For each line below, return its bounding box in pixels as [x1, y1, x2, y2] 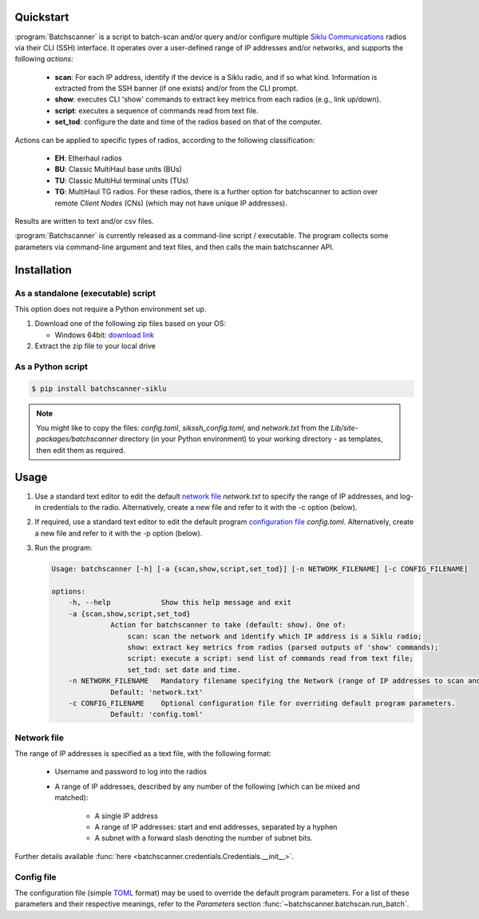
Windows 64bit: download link [54, 330, 155, 340]
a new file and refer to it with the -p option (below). [34, 528, 203, 538]
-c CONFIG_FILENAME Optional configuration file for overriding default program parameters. [68, 698, 456, 707]
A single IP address [94, 811, 159, 821]
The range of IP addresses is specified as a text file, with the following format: [14, 749, 271, 758]
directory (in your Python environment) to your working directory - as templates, [118, 434, 383, 444]
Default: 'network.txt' [110, 687, 204, 697]
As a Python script [14, 360, 88, 372]
